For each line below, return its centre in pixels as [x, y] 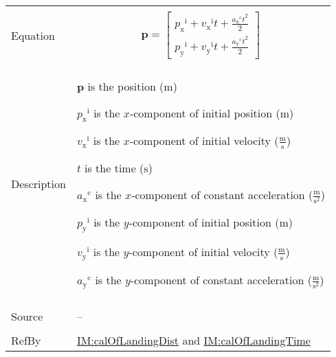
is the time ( [114, 168]
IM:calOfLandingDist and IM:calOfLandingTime [193, 340]
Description [38, 183]
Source [27, 316]
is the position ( [126, 86]
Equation [33, 35]
